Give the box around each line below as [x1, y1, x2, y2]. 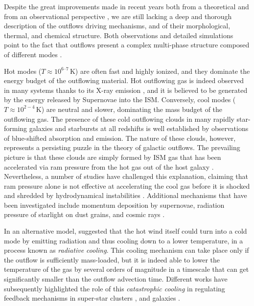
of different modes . [4, 49, 62, 59]
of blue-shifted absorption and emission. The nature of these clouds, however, [4, 132, 236, 143]
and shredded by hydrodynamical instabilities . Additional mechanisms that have [4, 190, 247, 200]
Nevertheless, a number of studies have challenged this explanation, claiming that [4, 171, 249, 181]
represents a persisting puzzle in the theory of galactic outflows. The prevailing [4, 142, 240, 153]
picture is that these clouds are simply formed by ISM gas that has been [4, 152, 221, 162]
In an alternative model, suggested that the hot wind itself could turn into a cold [4, 226, 247, 236]
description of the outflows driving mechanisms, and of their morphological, [4, 21, 231, 31]
